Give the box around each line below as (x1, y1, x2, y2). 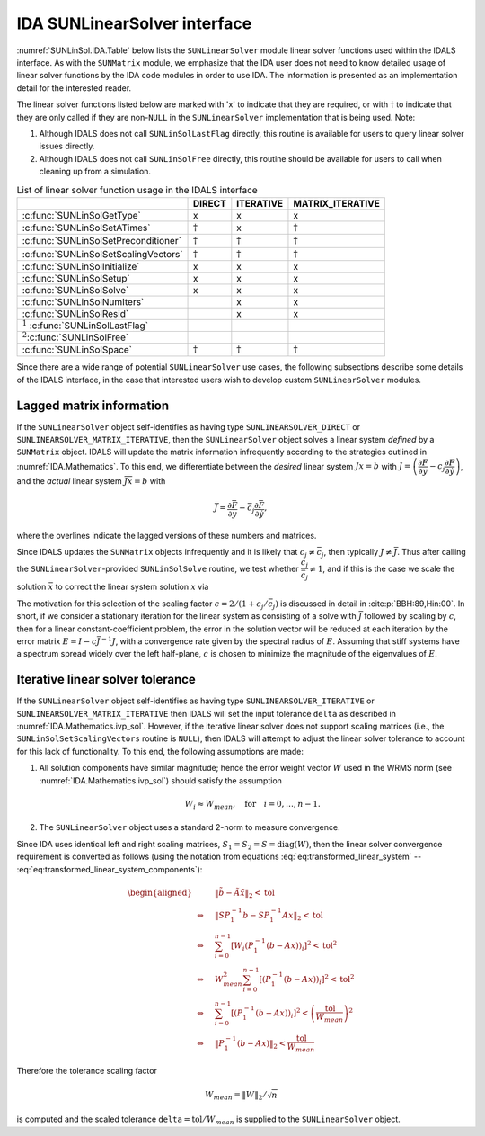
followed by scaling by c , (364, 611, 457, 622)
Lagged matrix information (16, 398, 170, 413)
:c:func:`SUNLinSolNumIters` (22, 296, 145, 308)
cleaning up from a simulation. (39, 166, 152, 177)
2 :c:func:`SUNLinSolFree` (22, 329, 129, 344)
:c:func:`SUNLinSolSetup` (22, 273, 130, 284)
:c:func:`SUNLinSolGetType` (22, 209, 141, 221)
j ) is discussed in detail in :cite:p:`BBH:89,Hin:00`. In (272, 598, 465, 611)
